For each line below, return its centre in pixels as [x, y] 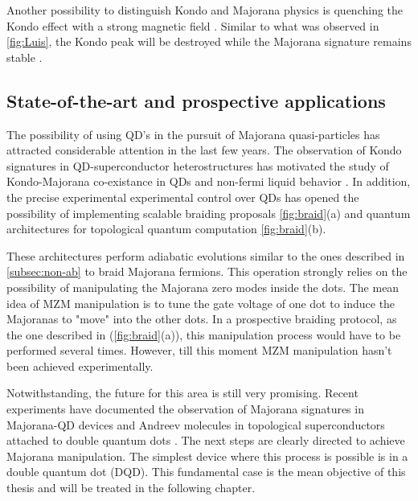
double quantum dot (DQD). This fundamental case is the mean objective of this [206, 472]
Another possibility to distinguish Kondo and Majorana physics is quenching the [205, 10]
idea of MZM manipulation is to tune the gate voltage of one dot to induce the [201, 303]
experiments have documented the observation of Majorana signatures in [185, 409]
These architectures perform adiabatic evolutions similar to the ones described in [206, 255]
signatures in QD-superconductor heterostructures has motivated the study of [198, 165]
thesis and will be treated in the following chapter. [131, 488]
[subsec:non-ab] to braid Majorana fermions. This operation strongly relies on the [207, 271]
